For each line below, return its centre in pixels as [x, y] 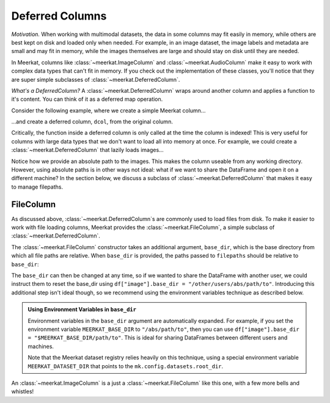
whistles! [23, 391]
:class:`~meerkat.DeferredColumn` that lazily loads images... [88, 150]
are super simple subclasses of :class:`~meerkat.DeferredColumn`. [96, 79]
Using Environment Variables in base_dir [82, 310]
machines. [41, 346]
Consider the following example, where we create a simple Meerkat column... [108, 111]
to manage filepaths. [37, 187]
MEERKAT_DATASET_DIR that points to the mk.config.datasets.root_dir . [126, 366]
